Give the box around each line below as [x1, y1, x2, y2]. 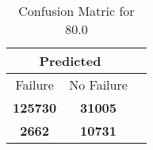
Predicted [39, 52, 101, 70]
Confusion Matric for [18, 2, 135, 20]
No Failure [69, 75, 128, 94]
